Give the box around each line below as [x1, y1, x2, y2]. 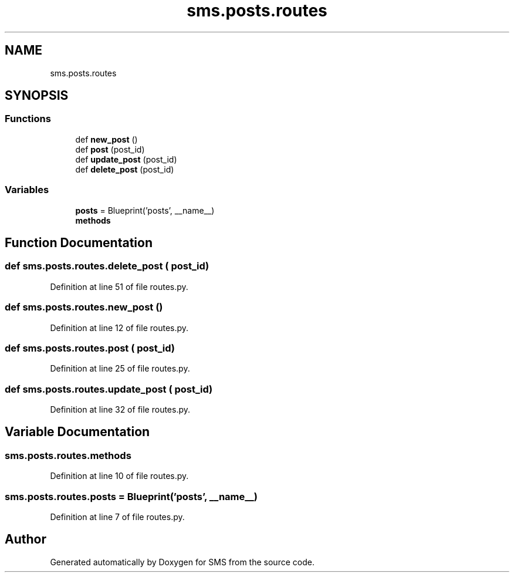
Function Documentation [5, 235, 153, 250]
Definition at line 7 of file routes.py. [50, 512, 185, 522]
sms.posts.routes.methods [5, 449, 131, 461]
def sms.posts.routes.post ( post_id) [5, 342, 175, 354]
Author [5, 532, 46, 547]
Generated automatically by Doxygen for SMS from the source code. [50, 556, 315, 567]
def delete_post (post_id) [75, 164, 174, 174]
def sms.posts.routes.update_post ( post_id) [5, 383, 213, 395]
